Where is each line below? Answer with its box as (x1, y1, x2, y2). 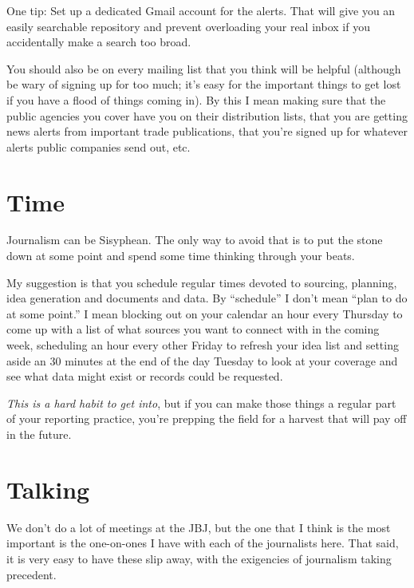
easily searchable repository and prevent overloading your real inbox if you (6, 18, 370, 34)
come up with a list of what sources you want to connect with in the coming (6, 321, 380, 337)
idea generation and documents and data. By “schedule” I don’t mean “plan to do (6, 290, 408, 306)
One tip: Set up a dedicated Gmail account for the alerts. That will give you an (6, 2, 396, 18)
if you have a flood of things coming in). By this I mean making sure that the (6, 91, 386, 108)
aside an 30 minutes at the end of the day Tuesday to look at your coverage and (6, 352, 398, 369)
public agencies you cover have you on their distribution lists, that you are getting (6, 107, 408, 124)
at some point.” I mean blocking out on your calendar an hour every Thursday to (6, 305, 403, 322)
